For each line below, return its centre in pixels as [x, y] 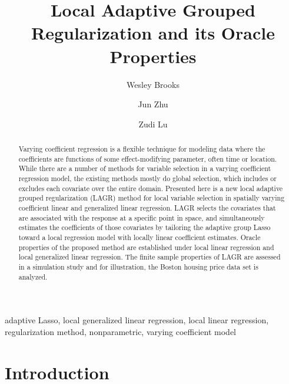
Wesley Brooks [153, 84]
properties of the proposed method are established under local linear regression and [146, 247]
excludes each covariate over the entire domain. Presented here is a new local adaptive [151, 188]
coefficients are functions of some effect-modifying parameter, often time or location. [148, 158]
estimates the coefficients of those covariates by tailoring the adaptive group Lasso [144, 227]
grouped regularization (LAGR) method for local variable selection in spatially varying [152, 198]
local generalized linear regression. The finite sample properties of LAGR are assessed [150, 257]
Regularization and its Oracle [153, 33]
